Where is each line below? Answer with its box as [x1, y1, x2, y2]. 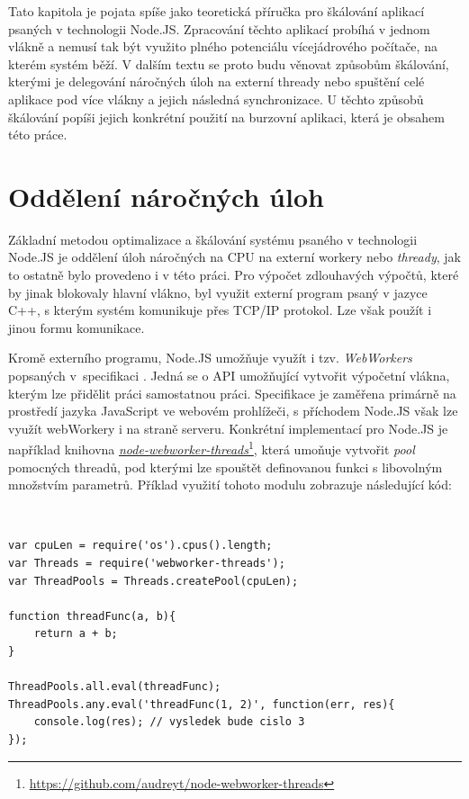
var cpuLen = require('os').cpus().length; [8, 539, 273, 552]
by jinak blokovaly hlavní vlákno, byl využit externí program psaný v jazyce [8, 283, 428, 301]
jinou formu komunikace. [8, 318, 145, 337]
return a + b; [33, 627, 118, 641]
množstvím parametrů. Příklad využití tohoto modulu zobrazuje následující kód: [8, 475, 452, 494]
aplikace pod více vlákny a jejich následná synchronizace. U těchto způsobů [8, 89, 424, 108]
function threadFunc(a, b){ [8, 609, 176, 623]
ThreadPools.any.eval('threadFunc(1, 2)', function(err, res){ [8, 697, 395, 711]
